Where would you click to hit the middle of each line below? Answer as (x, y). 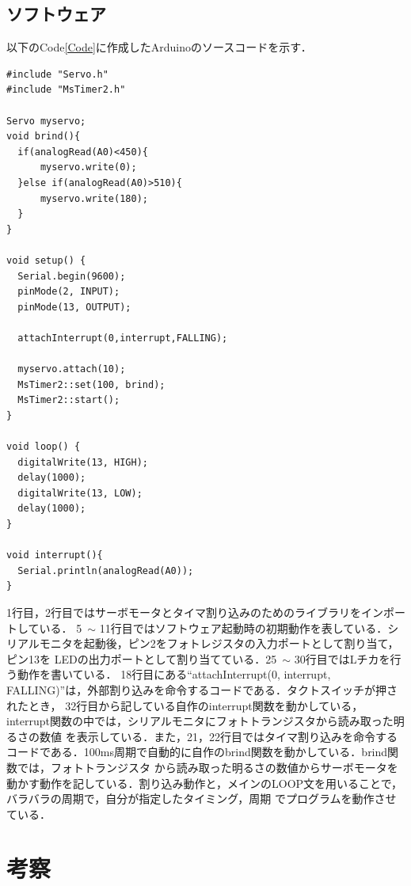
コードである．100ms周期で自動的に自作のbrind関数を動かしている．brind (197, 752)
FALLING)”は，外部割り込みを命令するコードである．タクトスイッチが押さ (202, 689)
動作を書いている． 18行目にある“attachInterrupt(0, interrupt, (174, 674)
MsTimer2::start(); (69, 400)
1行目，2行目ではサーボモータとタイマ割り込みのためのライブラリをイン (195, 612)
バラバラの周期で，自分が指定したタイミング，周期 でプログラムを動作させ (202, 799)
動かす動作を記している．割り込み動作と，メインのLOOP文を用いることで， (205, 783)
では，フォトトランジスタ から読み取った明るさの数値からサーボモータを (207, 767)
